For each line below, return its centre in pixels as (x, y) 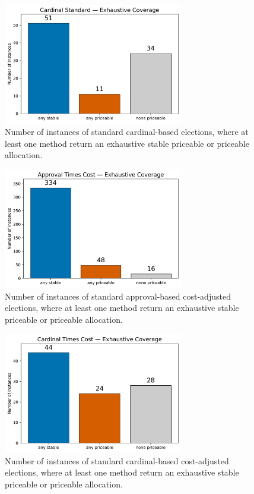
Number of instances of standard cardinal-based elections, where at (127, 131)
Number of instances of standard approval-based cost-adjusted (118, 296)
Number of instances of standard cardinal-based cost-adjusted (117, 460)
